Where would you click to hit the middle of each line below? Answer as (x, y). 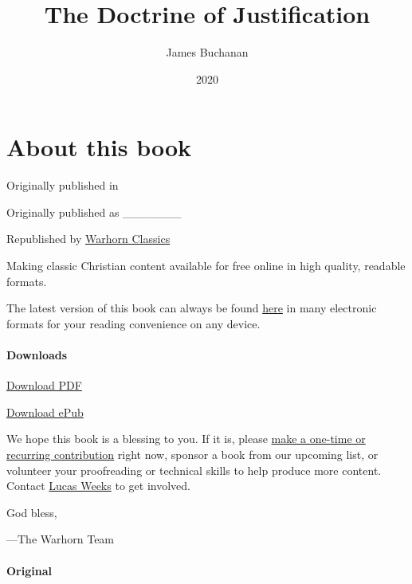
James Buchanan (207, 52)
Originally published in (63, 185)
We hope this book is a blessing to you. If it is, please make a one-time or (186, 439)
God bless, (32, 512)
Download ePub (45, 412)
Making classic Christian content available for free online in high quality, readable (206, 266)
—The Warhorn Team (61, 539)
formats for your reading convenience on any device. (133, 323)
